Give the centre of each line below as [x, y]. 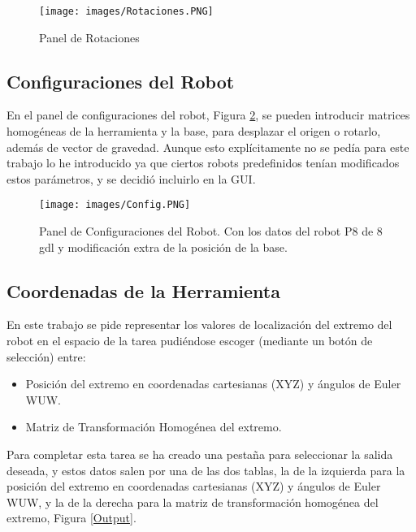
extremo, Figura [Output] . [71, 518]
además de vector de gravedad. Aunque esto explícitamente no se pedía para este [208, 147]
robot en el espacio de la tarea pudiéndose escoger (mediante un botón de [190, 341]
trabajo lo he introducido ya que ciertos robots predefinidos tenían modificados [203, 163]
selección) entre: [46, 356]
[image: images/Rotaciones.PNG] [126, 11]
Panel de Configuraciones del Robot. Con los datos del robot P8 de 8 [211, 231]
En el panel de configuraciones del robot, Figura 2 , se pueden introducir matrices [208, 115]
